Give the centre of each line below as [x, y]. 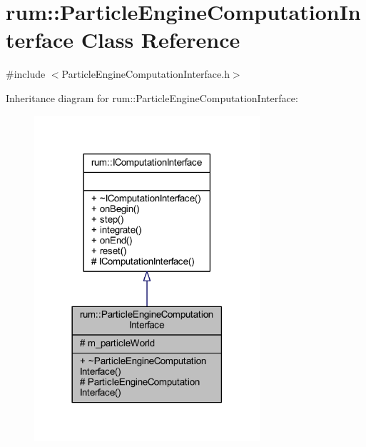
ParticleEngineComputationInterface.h [146, 74]
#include [26, 74]
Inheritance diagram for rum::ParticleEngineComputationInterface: [152, 97]
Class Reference [161, 40]
